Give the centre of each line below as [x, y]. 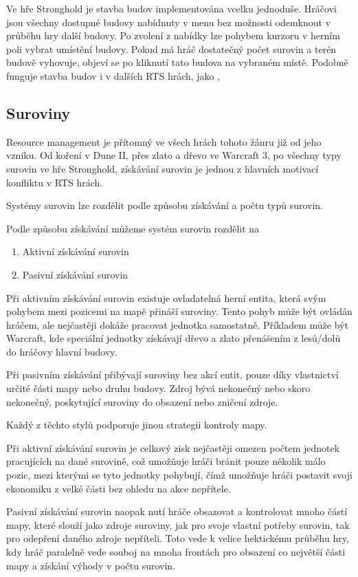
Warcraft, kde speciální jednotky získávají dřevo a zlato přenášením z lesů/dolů [174, 338]
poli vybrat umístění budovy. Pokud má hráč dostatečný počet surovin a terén [171, 48]
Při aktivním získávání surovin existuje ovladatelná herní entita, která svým [166, 297]
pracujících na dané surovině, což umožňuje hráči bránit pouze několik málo [166, 461]
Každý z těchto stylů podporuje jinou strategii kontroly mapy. [137, 425]
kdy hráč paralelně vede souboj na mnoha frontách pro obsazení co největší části [176, 552]
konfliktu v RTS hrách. [55, 182]
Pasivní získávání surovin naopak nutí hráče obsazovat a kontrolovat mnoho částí [177, 511]
